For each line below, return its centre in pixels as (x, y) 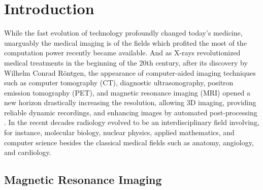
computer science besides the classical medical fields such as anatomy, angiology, (129, 142)
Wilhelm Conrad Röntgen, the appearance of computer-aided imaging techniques (130, 72)
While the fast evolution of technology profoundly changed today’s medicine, (123, 33)
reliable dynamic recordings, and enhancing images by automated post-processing (131, 112)
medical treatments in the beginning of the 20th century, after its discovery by (126, 62)
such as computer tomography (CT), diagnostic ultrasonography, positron (119, 83)
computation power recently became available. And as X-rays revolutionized (122, 53)
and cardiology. (28, 152)
